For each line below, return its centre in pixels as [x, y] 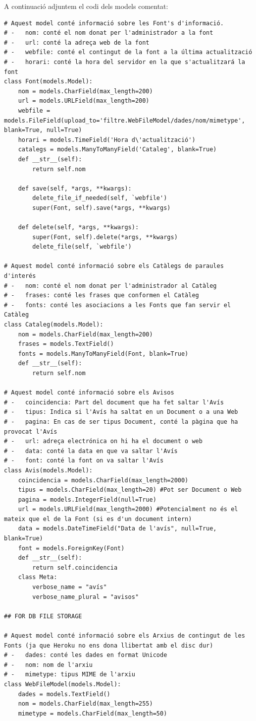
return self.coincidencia [75, 567]
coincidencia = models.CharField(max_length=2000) [103, 480]
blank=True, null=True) [43, 130]
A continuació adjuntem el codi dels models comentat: [86, 6]
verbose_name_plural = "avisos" [86, 597]
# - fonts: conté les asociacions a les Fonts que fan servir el [118, 305]
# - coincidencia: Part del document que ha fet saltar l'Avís [114, 402]
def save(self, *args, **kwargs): [75, 188]
